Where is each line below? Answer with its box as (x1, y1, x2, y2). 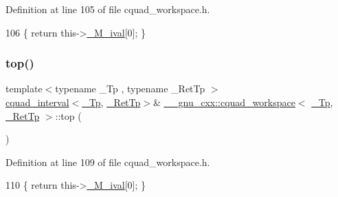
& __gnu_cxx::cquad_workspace (153, 95, 295, 109)
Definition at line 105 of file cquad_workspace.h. (5, 2, 210, 16)
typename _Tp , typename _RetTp (55, 81, 205, 96)
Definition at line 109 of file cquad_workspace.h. (5, 154, 210, 169)
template (5, 81, 43, 96)
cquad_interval (5, 95, 69, 109)
